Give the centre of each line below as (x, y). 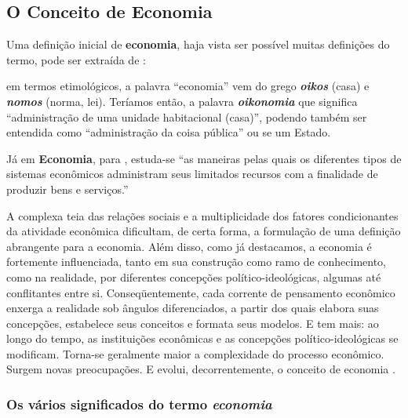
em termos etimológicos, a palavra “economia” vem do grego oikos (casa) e (188, 86)
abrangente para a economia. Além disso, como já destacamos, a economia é (189, 246)
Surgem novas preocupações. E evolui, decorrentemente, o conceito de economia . (201, 369)
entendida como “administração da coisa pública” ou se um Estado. (169, 132)
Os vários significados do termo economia (139, 404)
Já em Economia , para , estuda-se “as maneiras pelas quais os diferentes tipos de (204, 158)
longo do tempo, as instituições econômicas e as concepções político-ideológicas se (202, 338)
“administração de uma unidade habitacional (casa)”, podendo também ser (187, 116)
